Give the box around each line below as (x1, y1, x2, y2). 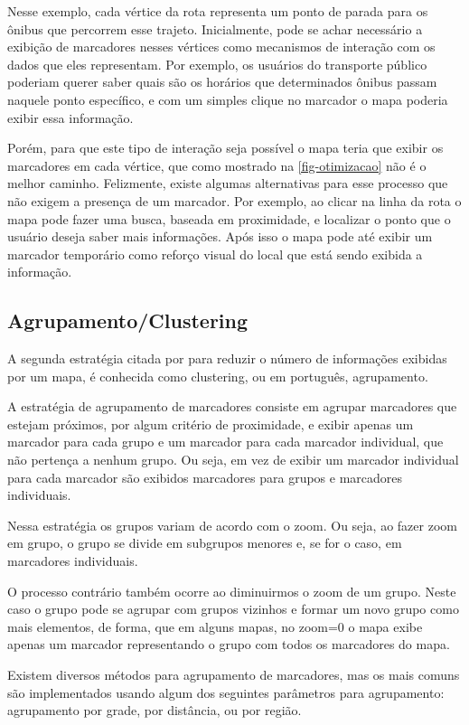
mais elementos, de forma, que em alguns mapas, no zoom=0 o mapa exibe (7, 617, 423, 636)
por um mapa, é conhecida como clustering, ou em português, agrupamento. (7, 366, 428, 385)
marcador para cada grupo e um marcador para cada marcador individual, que (7, 432, 444, 451)
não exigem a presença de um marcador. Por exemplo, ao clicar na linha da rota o (7, 191, 462, 210)
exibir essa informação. (7, 108, 134, 127)
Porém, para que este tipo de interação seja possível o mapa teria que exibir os (7, 138, 444, 157)
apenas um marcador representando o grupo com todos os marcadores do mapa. (7, 635, 450, 654)
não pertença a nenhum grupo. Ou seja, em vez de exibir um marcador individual (7, 450, 459, 469)
